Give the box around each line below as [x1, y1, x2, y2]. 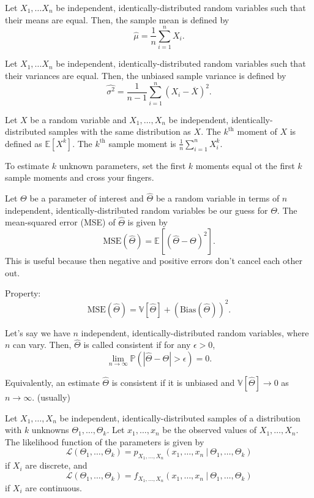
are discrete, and [25, 459, 88, 472]
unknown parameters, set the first [59, 159, 186, 172]
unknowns [31, 423, 69, 436]
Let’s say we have [5, 326, 70, 339]
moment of [237, 125, 277, 138]
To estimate [5, 159, 50, 172]
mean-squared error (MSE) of [5, 216, 116, 228]
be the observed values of [162, 423, 257, 436]
